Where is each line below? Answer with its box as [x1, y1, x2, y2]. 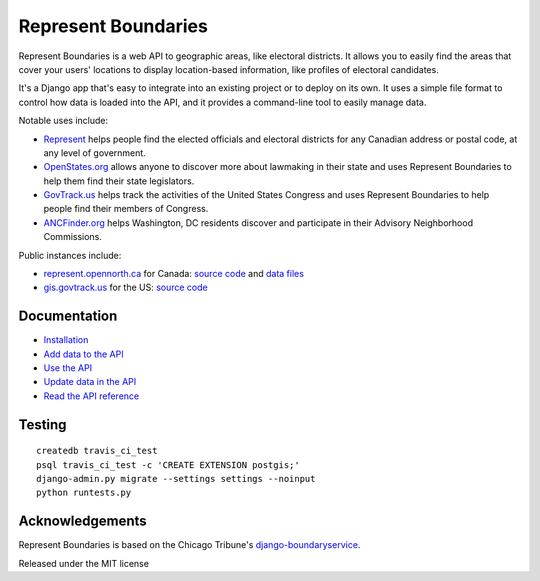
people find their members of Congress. [43, 203, 209, 215]
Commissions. [43, 231, 102, 243]
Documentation [18, 308, 118, 325]
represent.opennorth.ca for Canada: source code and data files [43, 268, 305, 280]
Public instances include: [18, 249, 122, 261]
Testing [18, 416, 67, 433]
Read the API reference [43, 390, 140, 402]
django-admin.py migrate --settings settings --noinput [36, 473, 316, 485]
